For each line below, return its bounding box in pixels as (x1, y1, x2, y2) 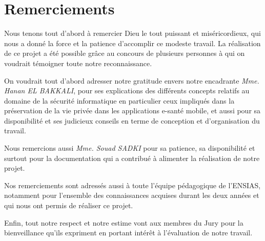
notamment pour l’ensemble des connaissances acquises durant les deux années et (4, 190, 259, 200)
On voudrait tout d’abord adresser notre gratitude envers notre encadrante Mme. (4, 75, 259, 86)
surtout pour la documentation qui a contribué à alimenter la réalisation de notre (4, 152, 260, 163)
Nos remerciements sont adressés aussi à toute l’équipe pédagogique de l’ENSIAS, (4, 179, 261, 190)
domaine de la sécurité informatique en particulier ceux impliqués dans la (4, 95, 235, 106)
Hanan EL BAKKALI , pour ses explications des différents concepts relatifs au (4, 85, 250, 96)
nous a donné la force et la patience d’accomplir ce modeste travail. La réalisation (4, 37, 261, 48)
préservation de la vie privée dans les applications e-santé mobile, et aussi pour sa (4, 105, 261, 116)
